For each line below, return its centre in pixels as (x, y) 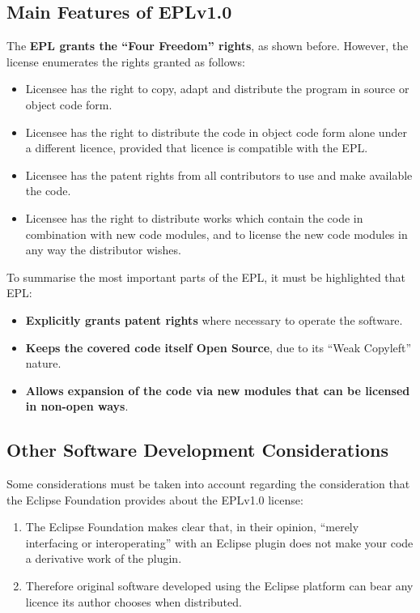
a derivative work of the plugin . (104, 558)
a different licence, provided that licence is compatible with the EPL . (197, 148)
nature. (43, 363)
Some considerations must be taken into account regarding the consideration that (208, 484)
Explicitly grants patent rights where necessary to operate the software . (214, 319)
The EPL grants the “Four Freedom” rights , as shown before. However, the (208, 46)
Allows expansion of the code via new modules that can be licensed (218, 390)
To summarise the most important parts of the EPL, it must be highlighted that (206, 277)
